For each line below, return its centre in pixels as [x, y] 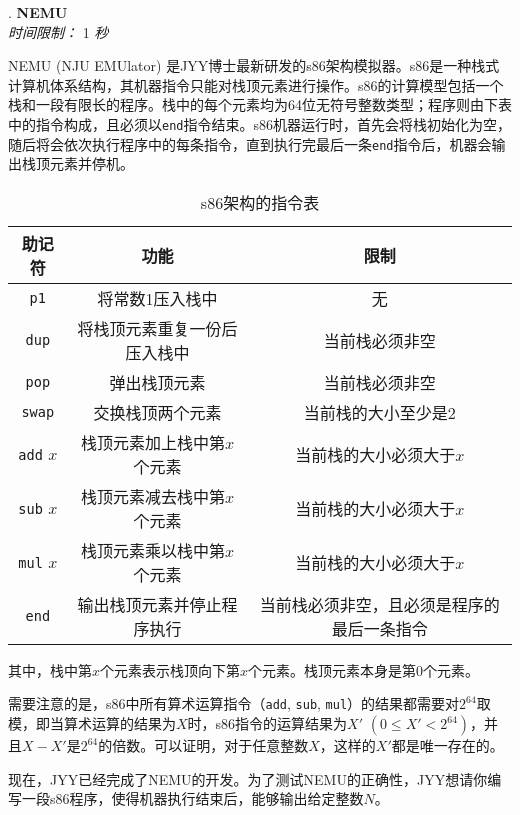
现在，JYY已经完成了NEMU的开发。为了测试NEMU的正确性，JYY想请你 [248, 778]
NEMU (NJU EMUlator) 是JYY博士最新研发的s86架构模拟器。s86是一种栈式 [254, 65]
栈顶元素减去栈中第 [153, 496]
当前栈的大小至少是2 [379, 412]
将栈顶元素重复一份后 [157, 328]
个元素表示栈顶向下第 [170, 669]
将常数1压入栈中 [157, 298]
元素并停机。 [91, 163]
